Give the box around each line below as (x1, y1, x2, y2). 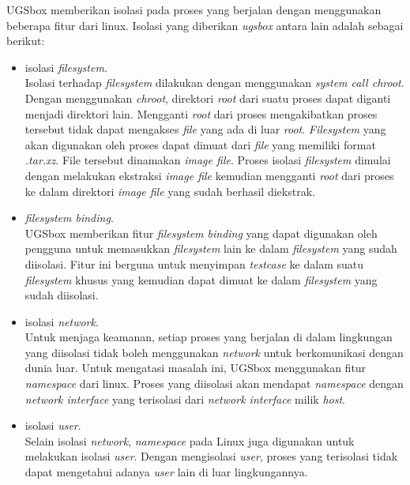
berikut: (6, 32, 45, 49)
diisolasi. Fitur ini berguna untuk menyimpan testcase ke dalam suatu (24, 255, 363, 272)
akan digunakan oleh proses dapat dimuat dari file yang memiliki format (24, 136, 376, 152)
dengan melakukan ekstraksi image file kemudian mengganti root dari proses (24, 167, 394, 183)
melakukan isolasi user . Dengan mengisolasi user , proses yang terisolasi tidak (24, 448, 398, 464)
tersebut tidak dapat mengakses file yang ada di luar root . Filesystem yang (24, 121, 386, 137)
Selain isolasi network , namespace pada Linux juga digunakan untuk (24, 432, 355, 449)
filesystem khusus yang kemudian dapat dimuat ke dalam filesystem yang (24, 271, 378, 288)
